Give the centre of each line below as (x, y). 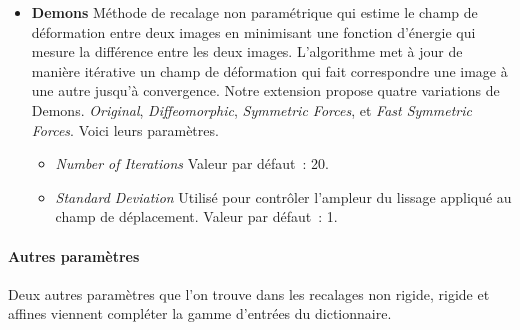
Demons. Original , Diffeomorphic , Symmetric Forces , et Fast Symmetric (251, 109)
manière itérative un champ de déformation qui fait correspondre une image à (269, 70)
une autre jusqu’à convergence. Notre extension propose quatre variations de (265, 90)
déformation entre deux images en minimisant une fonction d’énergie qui (253, 31)
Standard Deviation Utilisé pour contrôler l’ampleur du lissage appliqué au (283, 196)
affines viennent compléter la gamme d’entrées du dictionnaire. (200, 313)
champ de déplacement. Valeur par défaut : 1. (196, 216)
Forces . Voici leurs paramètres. (125, 129)
